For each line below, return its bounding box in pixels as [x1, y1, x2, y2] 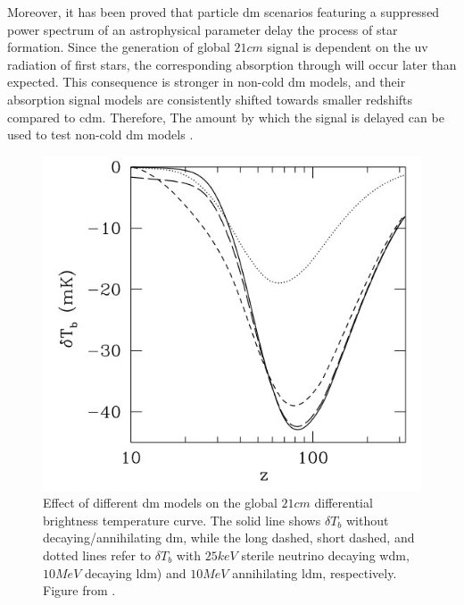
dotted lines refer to [43, 545, 152, 564]
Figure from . [43, 581, 116, 600]
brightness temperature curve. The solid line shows [43, 510, 321, 529]
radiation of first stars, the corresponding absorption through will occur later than [7, 55, 457, 73]
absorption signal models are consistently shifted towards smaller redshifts [7, 89, 413, 108]
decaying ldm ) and [84, 563, 186, 582]
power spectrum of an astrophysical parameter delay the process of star [7, 20, 398, 38]
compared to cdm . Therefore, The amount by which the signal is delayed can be [7, 107, 444, 126]
